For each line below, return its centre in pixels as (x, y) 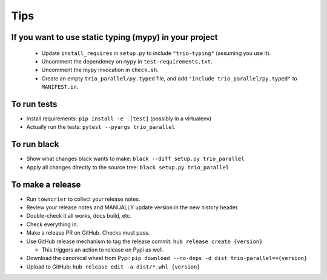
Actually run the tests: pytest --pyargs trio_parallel (101, 127)
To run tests (34, 104)
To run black (35, 144)
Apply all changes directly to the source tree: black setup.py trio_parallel (128, 167)
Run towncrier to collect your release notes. (83, 199)
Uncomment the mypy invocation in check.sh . (100, 70)
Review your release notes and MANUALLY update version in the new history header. (133, 207)
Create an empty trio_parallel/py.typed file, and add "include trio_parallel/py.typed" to (170, 78)
